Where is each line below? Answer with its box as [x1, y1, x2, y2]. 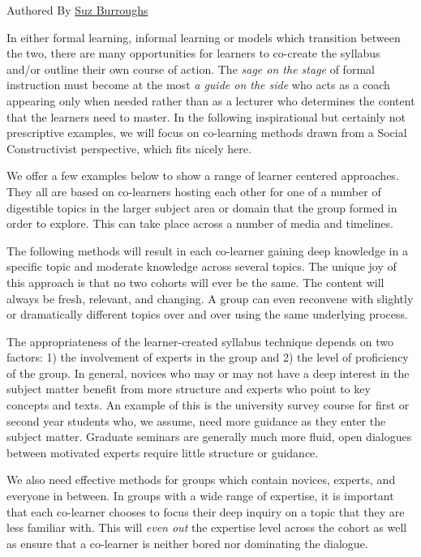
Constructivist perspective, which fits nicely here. [6, 139, 251, 156]
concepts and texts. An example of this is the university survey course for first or [6, 396, 410, 413]
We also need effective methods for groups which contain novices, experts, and [6, 471, 396, 488]
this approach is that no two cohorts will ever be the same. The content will [6, 273, 384, 290]
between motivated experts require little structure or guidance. [6, 443, 319, 461]
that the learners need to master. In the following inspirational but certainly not [6, 108, 406, 125]
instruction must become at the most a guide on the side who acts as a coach [6, 76, 390, 93]
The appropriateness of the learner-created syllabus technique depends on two [6, 332, 393, 349]
